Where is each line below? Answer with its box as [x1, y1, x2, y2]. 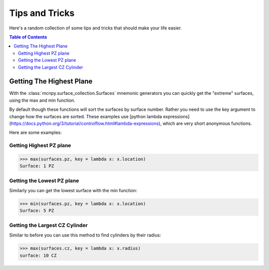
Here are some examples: [9, 130, 62, 136]
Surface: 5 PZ [19, 208, 54, 214]
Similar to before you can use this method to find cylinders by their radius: [9, 232, 161, 238]
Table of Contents [9, 34, 47, 40]
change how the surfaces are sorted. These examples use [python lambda [9, 113, 162, 119]
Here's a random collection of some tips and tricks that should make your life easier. [9, 25, 182, 31]
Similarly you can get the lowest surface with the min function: [9, 188, 137, 194]
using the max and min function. [9, 97, 76, 103]
